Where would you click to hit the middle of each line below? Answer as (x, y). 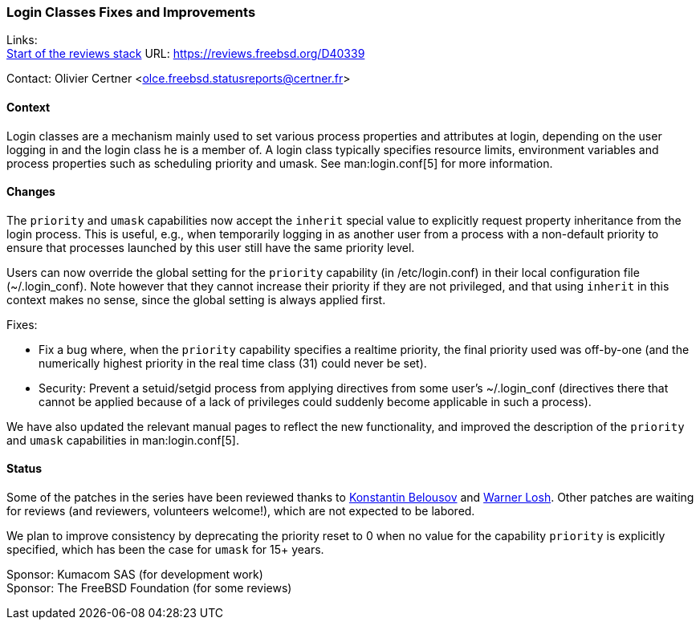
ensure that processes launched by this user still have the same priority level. (211, 247)
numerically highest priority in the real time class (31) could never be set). (233, 363)
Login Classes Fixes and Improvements (131, 12)
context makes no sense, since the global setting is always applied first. (196, 299)
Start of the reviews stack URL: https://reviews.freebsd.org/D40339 (186, 54)
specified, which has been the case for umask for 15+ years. (165, 550)
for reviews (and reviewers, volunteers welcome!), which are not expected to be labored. (241, 511)
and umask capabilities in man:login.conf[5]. (123, 440)
